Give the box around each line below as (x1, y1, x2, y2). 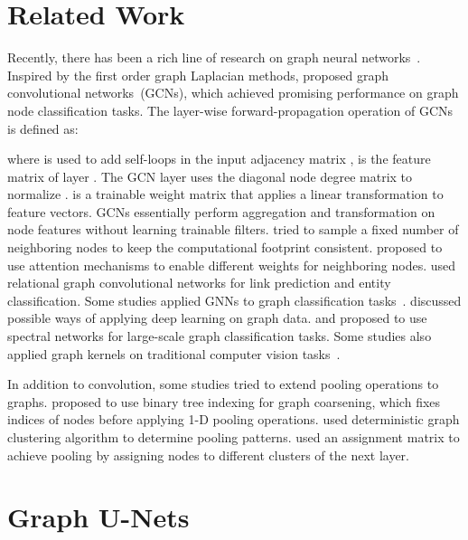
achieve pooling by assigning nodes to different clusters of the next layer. (7, 445, 409, 464)
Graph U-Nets (7, 498, 190, 535)
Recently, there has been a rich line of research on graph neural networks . (7, 48, 421, 67)
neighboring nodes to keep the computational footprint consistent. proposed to (7, 238, 443, 257)
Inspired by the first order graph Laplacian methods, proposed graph (7, 65, 389, 84)
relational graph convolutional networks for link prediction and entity (7, 273, 391, 292)
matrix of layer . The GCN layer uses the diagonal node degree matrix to (7, 166, 413, 185)
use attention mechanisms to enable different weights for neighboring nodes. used (7, 255, 456, 274)
